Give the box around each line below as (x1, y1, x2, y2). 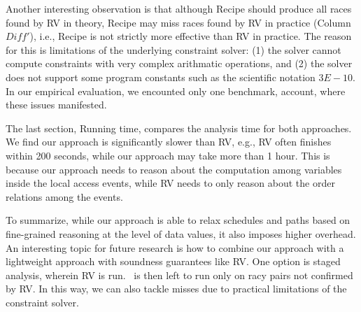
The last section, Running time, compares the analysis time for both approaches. (6, 120, 352, 135)
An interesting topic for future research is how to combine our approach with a (6, 240, 344, 255)
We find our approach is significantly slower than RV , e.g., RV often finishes (6, 134, 332, 149)
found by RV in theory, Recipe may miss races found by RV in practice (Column (6, 15, 351, 29)
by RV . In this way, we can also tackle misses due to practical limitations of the (6, 281, 347, 296)
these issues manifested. (6, 97, 107, 112)
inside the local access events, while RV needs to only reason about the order (6, 176, 335, 190)
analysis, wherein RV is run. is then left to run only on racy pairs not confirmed (6, 267, 353, 282)
